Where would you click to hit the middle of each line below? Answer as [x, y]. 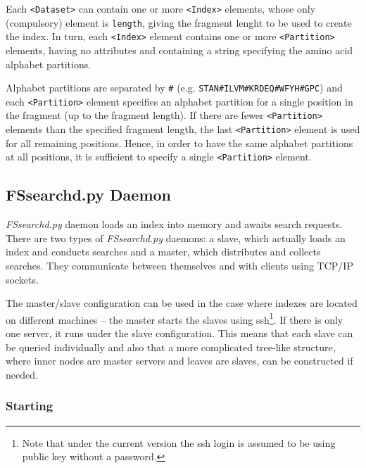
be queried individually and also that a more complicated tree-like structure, [171, 347]
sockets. [22, 279]
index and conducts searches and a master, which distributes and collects [163, 252]
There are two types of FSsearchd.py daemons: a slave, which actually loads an [176, 238]
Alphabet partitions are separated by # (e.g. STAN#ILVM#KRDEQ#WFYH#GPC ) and [174, 88]
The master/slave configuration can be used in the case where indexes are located [182, 303]
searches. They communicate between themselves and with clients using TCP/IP [179, 266]
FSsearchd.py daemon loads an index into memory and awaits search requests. [174, 224]
